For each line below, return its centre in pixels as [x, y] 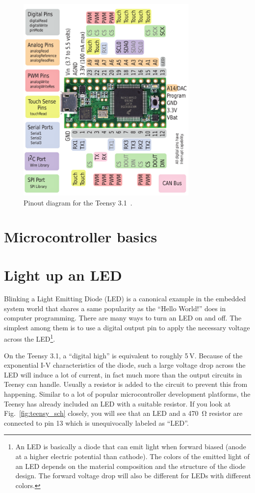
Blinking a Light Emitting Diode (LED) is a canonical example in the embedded [125, 298]
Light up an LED [63, 275]
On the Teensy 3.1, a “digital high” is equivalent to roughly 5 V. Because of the [123, 355]
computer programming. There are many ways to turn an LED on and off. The [123, 318]
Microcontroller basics [81, 236]
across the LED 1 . [30, 338]
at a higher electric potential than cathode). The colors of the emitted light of [132, 456]
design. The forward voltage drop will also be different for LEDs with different [133, 476]
